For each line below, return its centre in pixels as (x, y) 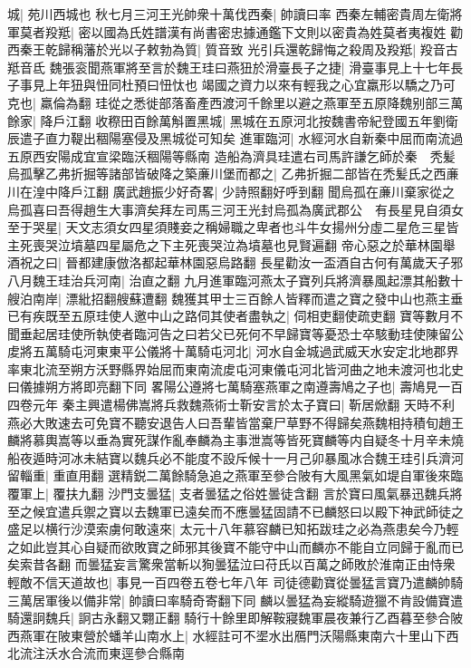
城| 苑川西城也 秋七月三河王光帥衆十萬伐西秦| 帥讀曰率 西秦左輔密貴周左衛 (229, 14)
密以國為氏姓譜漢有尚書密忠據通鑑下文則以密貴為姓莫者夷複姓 (262, 31)
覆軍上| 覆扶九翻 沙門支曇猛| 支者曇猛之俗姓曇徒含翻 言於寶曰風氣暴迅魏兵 (229, 494)
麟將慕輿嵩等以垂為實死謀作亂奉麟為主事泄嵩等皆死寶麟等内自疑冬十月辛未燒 (235, 440)
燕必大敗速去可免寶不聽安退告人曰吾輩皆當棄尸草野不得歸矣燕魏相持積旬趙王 (235, 422)
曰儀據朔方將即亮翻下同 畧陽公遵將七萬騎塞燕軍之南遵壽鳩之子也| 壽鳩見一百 (235, 387)
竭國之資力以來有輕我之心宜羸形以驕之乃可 (328, 85)
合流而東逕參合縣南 (127, 653)
